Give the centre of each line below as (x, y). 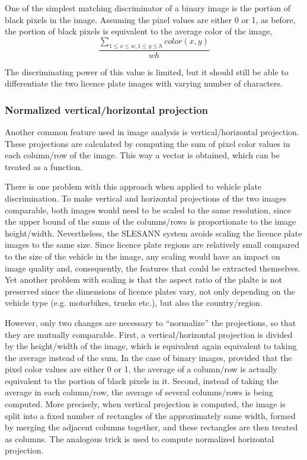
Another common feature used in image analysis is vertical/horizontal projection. (152, 132)
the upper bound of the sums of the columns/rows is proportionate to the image (151, 221)
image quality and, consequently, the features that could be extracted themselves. (153, 268)
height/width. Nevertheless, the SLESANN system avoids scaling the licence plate (153, 233)
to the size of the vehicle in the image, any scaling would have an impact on (143, 256)
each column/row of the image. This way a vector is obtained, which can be (142, 155)
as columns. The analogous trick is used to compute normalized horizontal (140, 438)
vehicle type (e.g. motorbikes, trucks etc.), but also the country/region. (134, 303)
